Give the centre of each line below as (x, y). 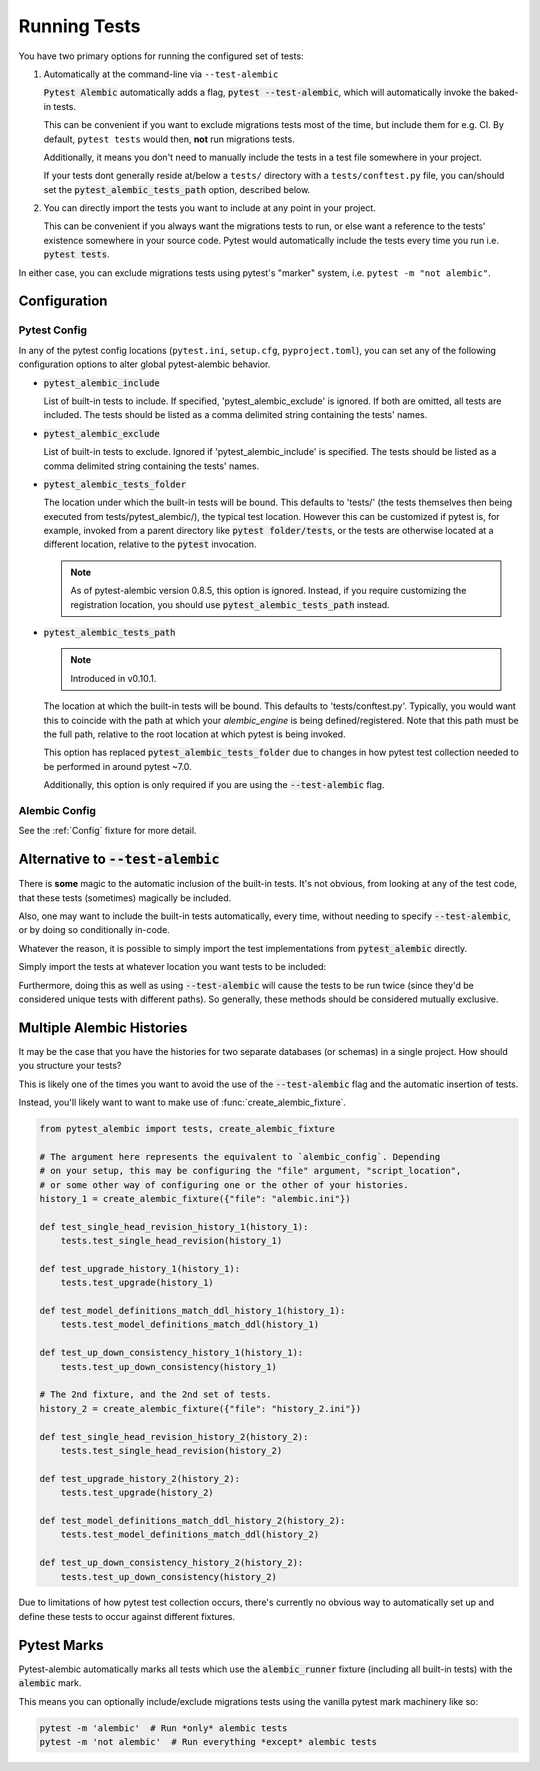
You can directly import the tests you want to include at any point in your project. (210, 208)
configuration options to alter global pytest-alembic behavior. (144, 364)
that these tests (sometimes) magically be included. (125, 897)
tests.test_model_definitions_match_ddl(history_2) (190, 1534)
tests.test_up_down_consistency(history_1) (168, 1366)
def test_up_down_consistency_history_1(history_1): (171, 1353)
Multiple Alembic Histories (103, 1027)
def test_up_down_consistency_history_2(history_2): (171, 1563)
